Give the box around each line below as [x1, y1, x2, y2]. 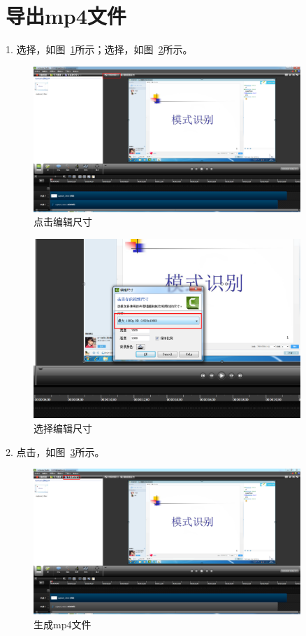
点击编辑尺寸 [34, 214, 92, 229]
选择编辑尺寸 [34, 421, 92, 436]
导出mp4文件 [6, 1, 126, 30]
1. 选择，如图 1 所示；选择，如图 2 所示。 [6, 42, 193, 57]
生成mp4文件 [34, 616, 92, 631]
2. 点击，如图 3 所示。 [6, 444, 105, 459]
